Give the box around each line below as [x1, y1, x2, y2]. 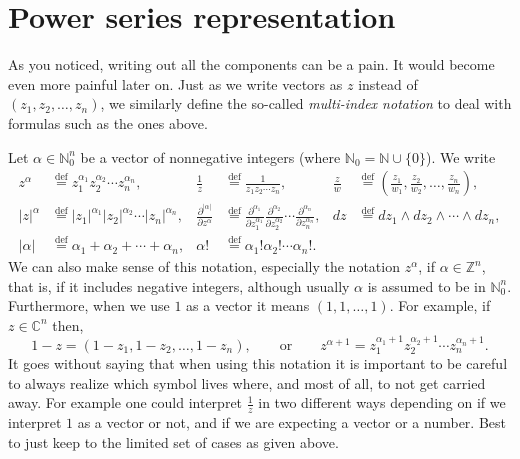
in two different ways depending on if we [258, 392, 506, 413]
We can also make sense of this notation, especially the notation [8, 256, 400, 277]
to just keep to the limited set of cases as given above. [8, 431, 339, 452]
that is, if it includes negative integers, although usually [8, 275, 350, 296]
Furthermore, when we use [8, 295, 170, 316]
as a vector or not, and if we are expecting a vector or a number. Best [77, 412, 506, 433]
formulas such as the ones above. [8, 112, 208, 133]
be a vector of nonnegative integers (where [80, 146, 341, 167]
